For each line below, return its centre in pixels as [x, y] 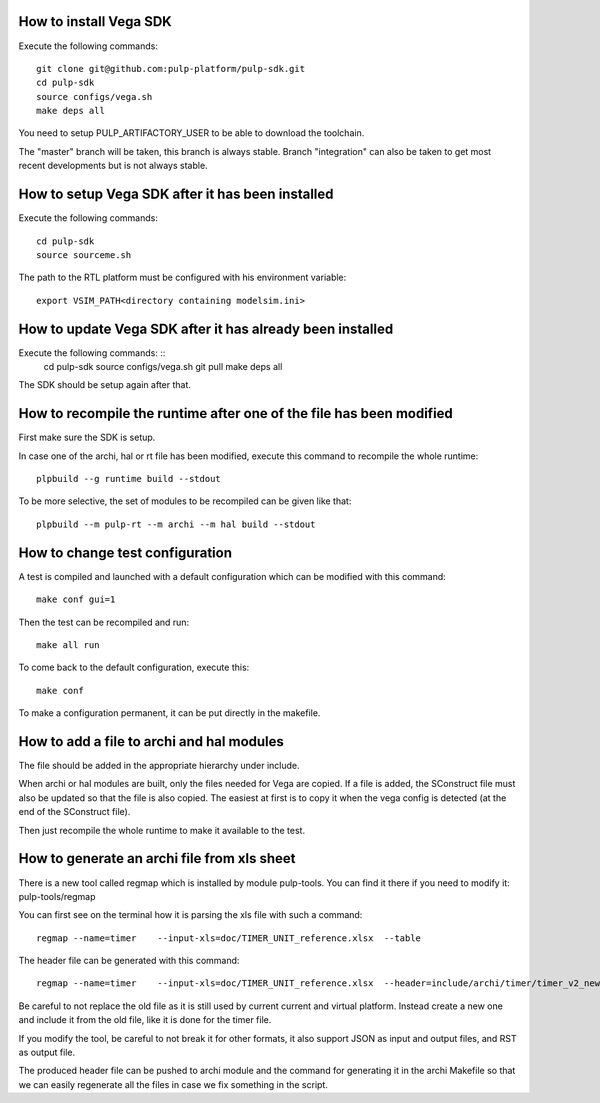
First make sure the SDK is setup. [87, 437]
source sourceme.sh [84, 254]
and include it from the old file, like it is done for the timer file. [145, 1020]
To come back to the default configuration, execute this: [134, 667]
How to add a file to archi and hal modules [151, 741]
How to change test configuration [125, 552]
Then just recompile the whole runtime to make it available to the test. [161, 830]
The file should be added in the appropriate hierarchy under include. [159, 766]
